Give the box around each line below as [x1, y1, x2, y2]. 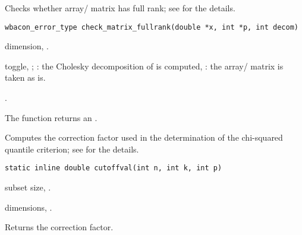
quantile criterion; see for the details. [5, 142, 139, 155]
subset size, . [5, 181, 51, 193]
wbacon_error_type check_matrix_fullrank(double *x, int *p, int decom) [5, 23, 298, 31]
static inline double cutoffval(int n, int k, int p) [5, 164, 222, 173]
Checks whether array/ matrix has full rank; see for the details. [5, 2, 235, 14]
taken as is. [5, 71, 46, 84]
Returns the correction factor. [5, 221, 114, 233]
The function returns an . [5, 111, 97, 123]
